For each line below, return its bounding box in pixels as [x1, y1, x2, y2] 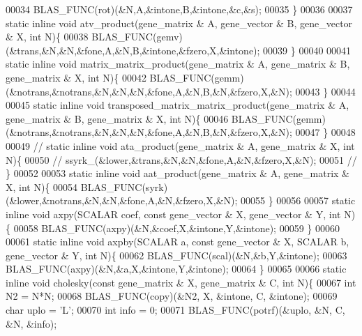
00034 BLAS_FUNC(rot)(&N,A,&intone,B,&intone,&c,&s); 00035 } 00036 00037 [6, 2, 353, 16]
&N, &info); [6, 316, 57, 330]
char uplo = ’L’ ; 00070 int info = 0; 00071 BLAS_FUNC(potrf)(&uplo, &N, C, [6, 303, 345, 317]
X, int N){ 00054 [6, 179, 78, 194]
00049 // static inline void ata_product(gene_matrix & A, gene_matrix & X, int [6, 138, 355, 153]
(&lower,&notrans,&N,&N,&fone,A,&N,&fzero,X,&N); [6, 193, 238, 208]
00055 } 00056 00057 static [241, 193, 356, 208]
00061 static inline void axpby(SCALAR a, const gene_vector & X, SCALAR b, [6, 234, 349, 249]
